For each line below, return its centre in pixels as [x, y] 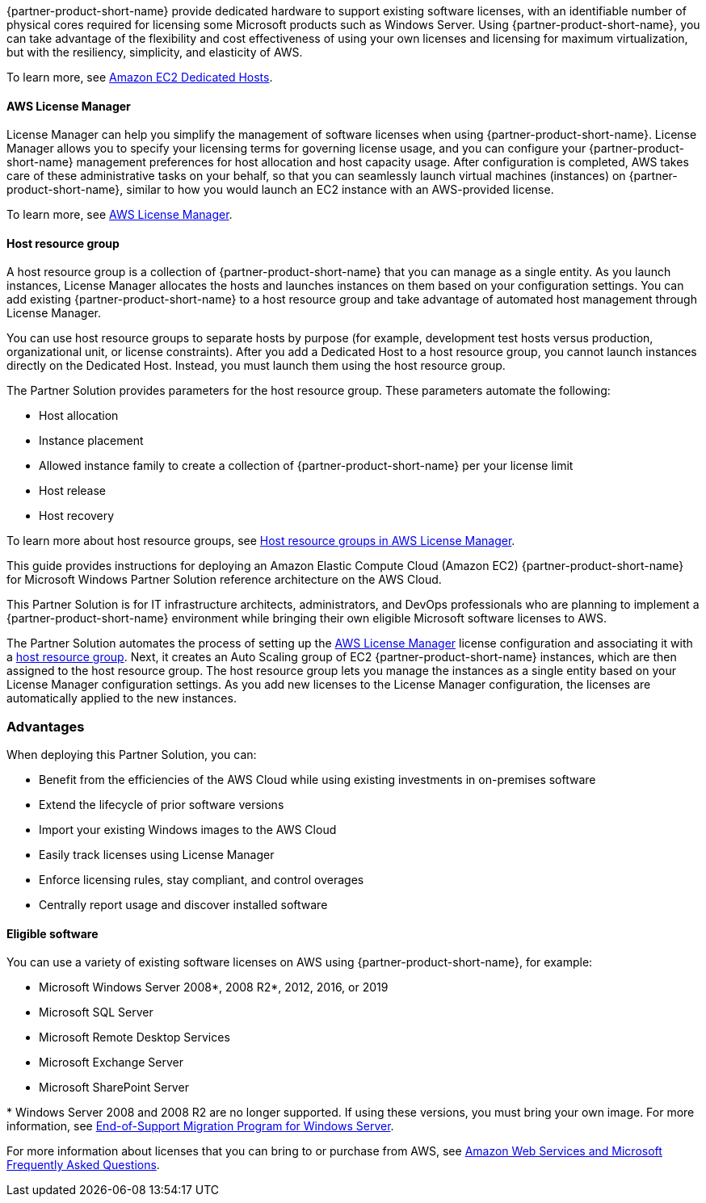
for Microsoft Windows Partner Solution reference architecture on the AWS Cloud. [224, 580]
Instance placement [91, 441]
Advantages [46, 726]
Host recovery [77, 516]
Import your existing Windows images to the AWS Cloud [188, 830]
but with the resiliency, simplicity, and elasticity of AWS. [155, 52]
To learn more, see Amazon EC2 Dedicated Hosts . [140, 77]
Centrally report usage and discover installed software [183, 905]
